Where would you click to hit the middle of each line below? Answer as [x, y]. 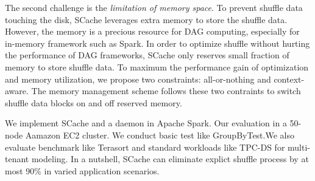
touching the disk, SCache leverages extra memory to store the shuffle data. [146, 19]
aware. [17, 91]
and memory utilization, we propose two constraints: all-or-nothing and [138, 79]
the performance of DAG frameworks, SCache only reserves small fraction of [147, 55]
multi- [299, 147]
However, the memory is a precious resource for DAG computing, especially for [152, 31]
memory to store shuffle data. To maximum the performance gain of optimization [157, 67]
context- [289, 79]
